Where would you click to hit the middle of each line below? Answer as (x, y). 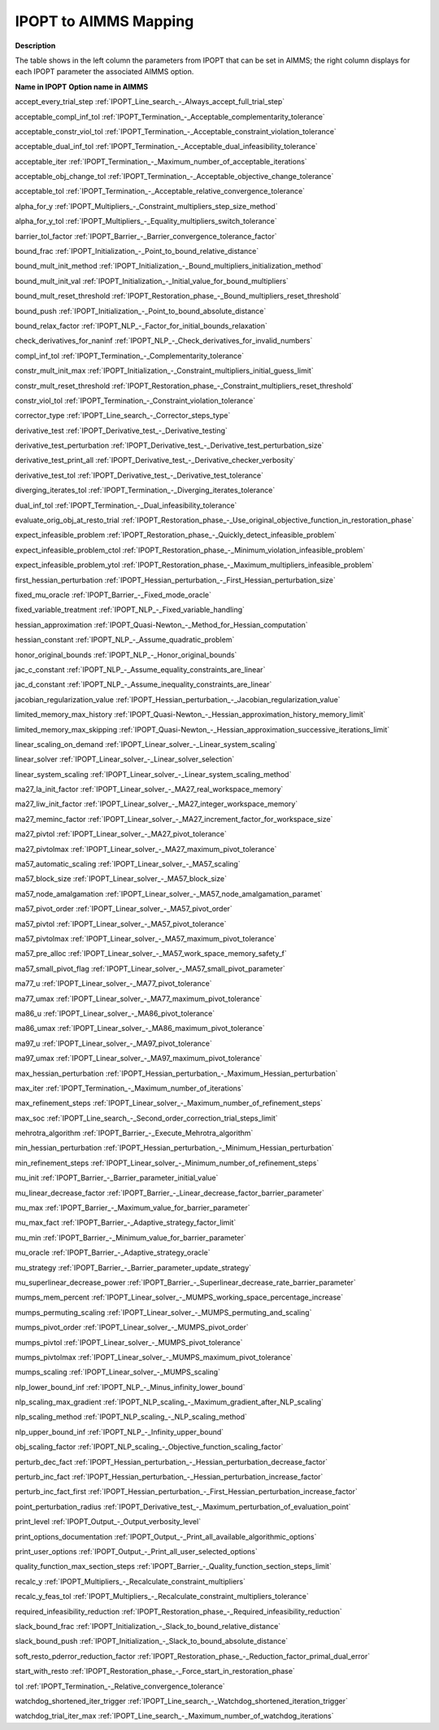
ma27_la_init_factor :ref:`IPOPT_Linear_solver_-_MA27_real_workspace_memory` (149, 789)
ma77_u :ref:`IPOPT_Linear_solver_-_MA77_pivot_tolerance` (113, 984)
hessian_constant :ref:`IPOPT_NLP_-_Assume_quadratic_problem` (125, 640)
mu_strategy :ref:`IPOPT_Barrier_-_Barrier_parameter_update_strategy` (133, 1267)
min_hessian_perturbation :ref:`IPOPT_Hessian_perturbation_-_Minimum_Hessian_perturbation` (175, 1148)
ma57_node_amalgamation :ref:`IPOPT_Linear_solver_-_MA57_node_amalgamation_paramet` (169, 893)
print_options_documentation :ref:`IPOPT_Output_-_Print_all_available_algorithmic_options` (166, 1536)
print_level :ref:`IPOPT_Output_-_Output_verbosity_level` (108, 1522)
